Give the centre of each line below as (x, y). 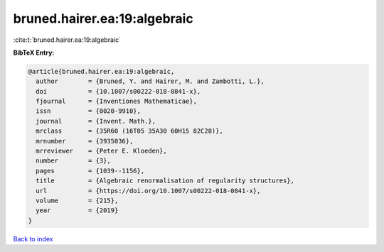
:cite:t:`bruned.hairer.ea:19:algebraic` (67, 40)
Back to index (33, 239)
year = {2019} (77, 210)
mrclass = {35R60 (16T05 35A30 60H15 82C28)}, (129, 131)
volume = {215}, (77, 201)
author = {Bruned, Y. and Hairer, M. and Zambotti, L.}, (150, 81)
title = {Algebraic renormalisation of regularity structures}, (165, 181)
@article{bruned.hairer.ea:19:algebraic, (101, 71)
